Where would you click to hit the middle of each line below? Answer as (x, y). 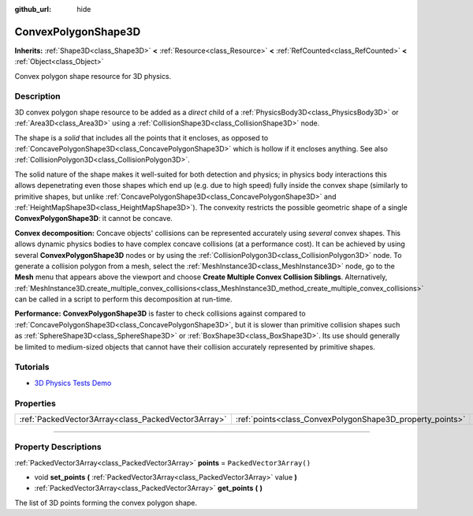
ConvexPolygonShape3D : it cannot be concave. (94, 219)
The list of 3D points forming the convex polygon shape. (106, 503)
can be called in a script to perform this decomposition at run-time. (123, 299)
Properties (35, 403)
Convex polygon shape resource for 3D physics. (93, 76)
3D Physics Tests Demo (73, 383)
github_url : (33, 9)
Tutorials (32, 367)
